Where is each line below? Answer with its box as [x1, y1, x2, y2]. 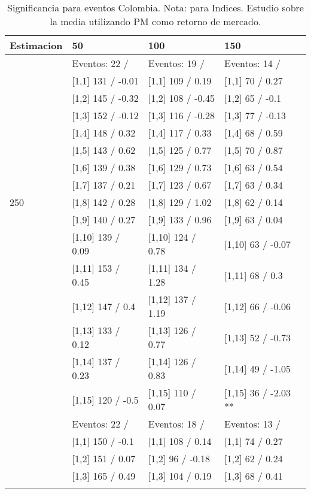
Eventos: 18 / [148, 417, 205, 431]
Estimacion [10, 38, 63, 52]
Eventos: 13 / [224, 417, 281, 431]
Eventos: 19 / [148, 56, 205, 70]
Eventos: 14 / [224, 56, 281, 70]
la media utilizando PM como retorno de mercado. [50, 14, 261, 28]
